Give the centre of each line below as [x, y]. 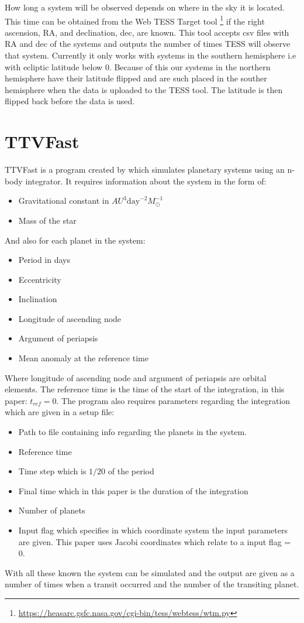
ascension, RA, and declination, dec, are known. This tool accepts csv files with [147, 32]
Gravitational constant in [64, 201]
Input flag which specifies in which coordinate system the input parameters [153, 530]
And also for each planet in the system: [75, 240]
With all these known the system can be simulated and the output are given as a [150, 572]
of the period [131, 471]
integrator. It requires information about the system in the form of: [146, 181]
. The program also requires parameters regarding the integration [173, 400]
